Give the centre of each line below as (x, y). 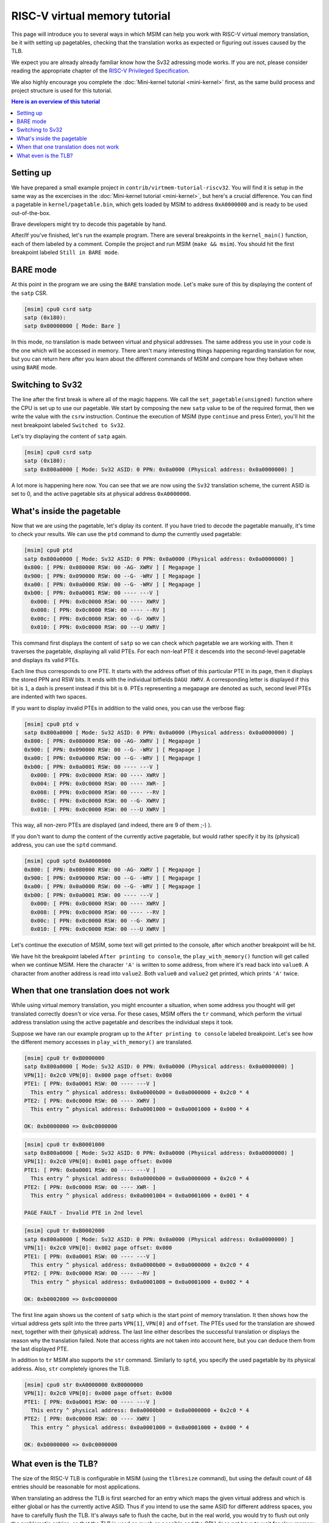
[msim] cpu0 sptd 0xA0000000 (68, 861)
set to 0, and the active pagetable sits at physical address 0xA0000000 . (101, 494)
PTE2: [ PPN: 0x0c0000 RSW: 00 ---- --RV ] (90, 1274)
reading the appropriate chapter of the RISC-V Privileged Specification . (101, 71)
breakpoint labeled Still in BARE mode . (65, 252)
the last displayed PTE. (40, 1349)
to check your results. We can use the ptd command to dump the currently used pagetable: (126, 534)
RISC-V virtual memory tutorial (91, 16)
